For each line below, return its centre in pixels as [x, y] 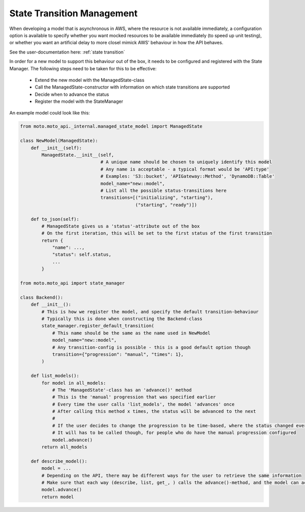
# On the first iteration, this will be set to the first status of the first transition [157, 233]
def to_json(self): [55, 219]
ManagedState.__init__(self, [78, 155]
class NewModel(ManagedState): [59, 141]
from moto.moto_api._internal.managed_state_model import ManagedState [111, 126]
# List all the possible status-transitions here [163, 190]
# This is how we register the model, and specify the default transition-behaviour [150, 311]
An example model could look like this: [50, 113]
